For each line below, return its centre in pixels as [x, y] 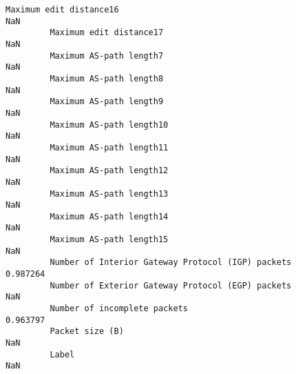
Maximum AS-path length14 [109, 216]
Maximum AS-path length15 [109, 240]
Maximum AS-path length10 [109, 125]
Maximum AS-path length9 [107, 102]
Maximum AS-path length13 [109, 194]
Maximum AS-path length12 [109, 171]
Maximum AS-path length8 [107, 78]
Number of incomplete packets [119, 309]
